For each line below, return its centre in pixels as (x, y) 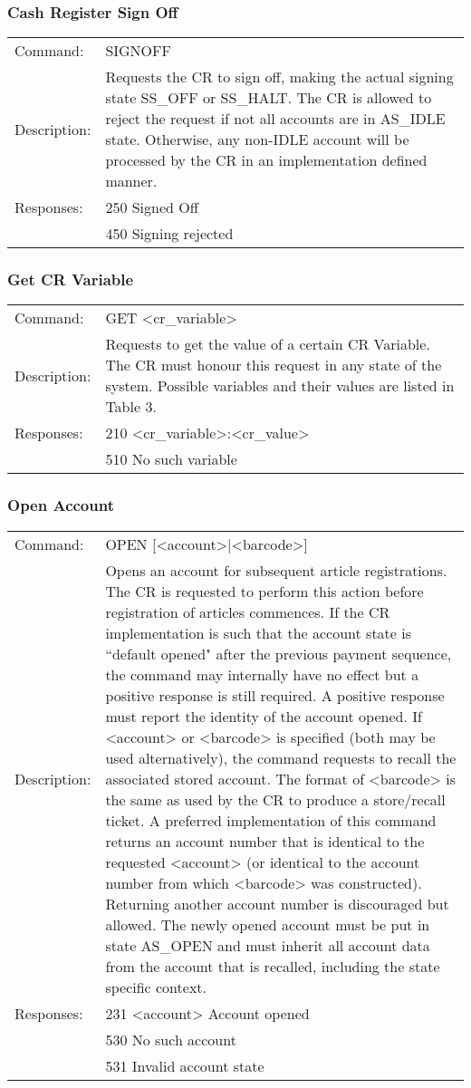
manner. (131, 181)
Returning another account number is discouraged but (277, 903)
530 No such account (171, 1039)
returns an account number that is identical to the (265, 841)
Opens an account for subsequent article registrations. (276, 570)
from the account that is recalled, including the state (273, 966)
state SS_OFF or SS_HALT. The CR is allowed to (269, 98)
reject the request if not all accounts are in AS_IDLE (275, 119)
